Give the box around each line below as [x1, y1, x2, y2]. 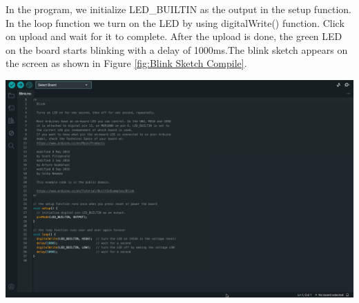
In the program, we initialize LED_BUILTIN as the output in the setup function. [6, 2, 351, 16]
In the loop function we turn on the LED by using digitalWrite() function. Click [6, 15, 345, 30]
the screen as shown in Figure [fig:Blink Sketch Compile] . [6, 56, 247, 70]
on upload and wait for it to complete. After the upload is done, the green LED [6, 29, 342, 43]
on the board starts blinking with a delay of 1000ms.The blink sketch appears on [6, 42, 348, 57]
